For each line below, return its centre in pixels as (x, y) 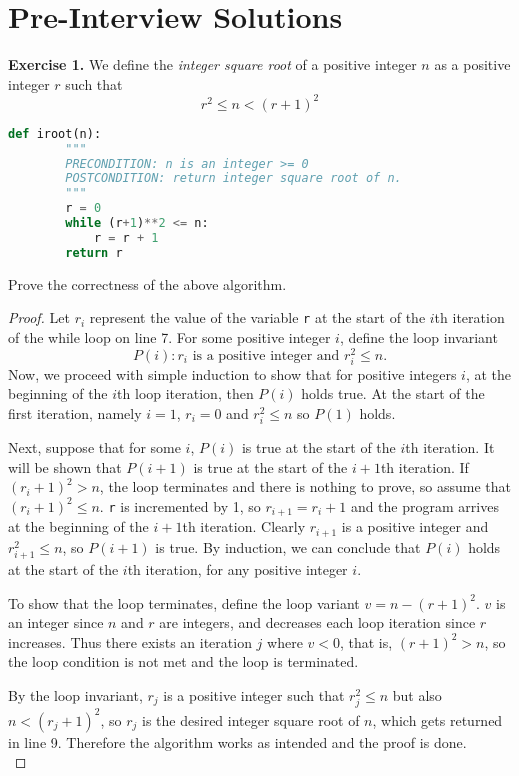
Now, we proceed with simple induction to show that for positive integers (232, 373)
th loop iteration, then (185, 393)
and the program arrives (424, 505)
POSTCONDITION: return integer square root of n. (233, 178)
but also (417, 694)
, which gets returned (437, 719)
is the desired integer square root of (251, 719)
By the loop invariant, (75, 694)
